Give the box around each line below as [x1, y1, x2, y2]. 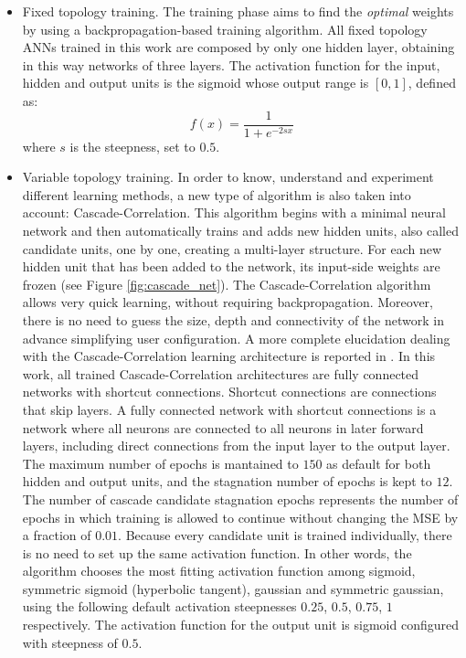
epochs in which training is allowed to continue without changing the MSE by [22, 507, 459, 526]
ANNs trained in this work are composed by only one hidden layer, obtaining [22, 37, 455, 57]
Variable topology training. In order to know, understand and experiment [22, 167, 434, 186]
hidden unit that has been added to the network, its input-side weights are [22, 257, 440, 276]
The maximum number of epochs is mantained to [22, 453, 299, 472]
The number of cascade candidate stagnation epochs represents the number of [22, 489, 459, 508]
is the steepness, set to [69, 136, 196, 155]
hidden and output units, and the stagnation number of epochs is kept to [22, 472, 432, 491]
